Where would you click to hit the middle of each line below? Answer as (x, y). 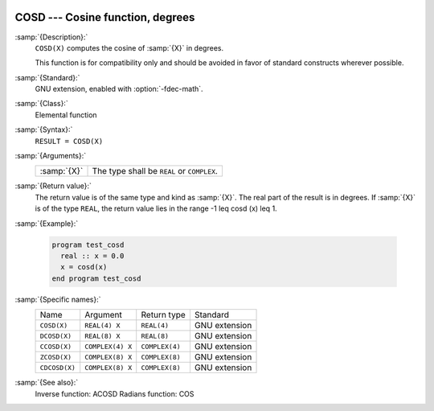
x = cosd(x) (84, 267)
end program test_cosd (96, 278)
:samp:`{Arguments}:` (51, 156)
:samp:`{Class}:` (41, 104)
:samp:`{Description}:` (51, 37)
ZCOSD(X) (56, 357)
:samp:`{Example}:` (47, 223)
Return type (164, 315)
